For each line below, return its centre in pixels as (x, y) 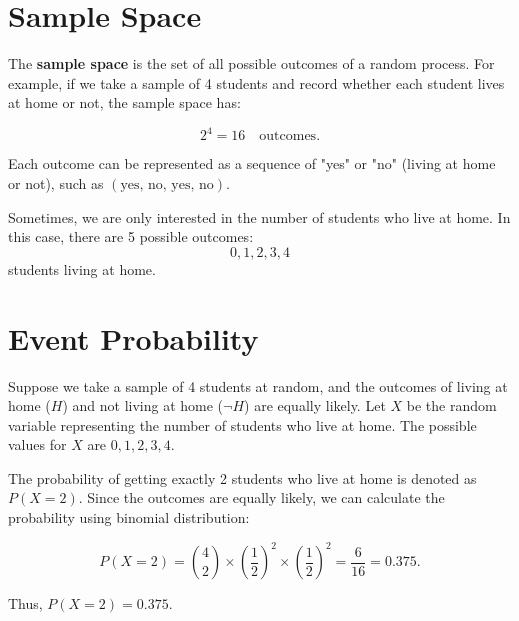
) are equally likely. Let (315, 405)
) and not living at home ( (143, 405)
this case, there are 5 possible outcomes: (131, 236)
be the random (451, 405)
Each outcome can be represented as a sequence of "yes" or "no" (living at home (252, 163)
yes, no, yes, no (167, 185)
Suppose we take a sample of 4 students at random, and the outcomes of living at (258, 385)
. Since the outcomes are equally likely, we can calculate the (261, 497)
